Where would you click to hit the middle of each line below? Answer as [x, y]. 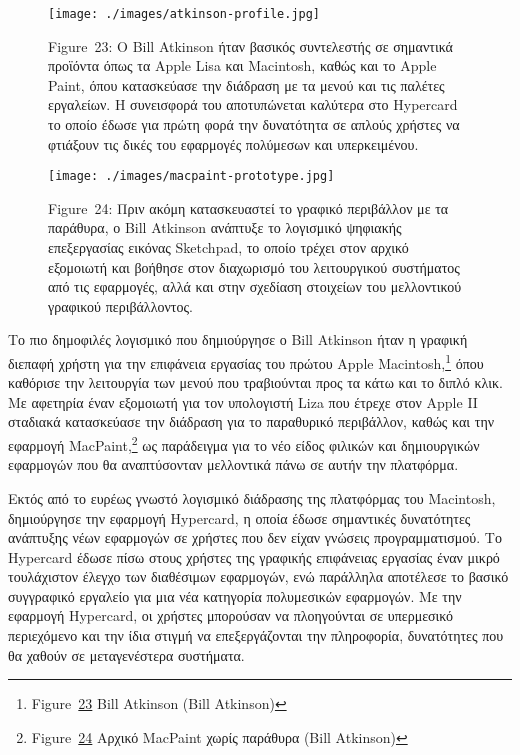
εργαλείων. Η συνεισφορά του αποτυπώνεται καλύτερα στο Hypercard [253, 104]
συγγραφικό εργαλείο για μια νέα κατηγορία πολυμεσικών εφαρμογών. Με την [235, 595]
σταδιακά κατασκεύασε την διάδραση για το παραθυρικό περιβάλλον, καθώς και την [251, 421]
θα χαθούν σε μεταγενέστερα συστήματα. [126, 654]
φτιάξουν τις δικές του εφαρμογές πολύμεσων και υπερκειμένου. [233, 143]
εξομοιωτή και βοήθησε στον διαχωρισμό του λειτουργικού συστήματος [254, 266]
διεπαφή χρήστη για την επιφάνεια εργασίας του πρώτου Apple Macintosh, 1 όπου [246, 361]
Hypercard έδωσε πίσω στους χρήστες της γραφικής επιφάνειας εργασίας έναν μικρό [254, 556]
